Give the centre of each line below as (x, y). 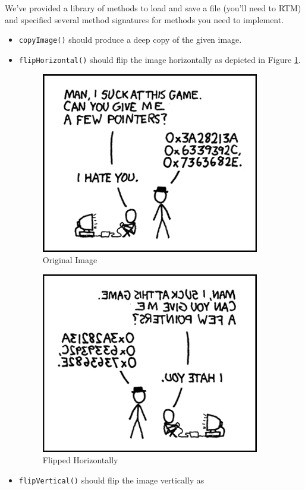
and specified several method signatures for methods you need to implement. (144, 19)
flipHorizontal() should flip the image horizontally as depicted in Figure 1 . (160, 59)
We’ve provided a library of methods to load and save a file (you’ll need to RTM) (153, 8)
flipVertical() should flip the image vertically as (111, 480)
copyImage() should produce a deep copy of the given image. (130, 39)
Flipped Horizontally (80, 460)
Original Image (70, 260)
